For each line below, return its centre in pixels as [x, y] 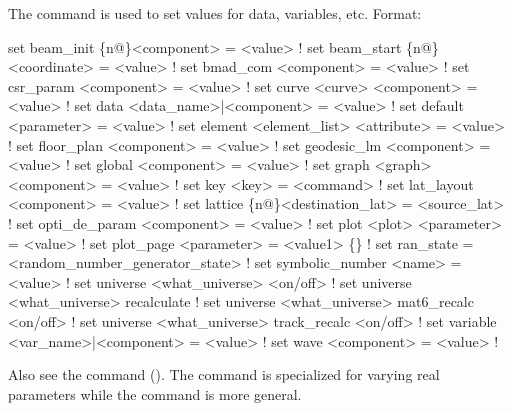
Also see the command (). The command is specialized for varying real [224, 374]
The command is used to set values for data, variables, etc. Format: [215, 13]
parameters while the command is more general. [155, 393]
